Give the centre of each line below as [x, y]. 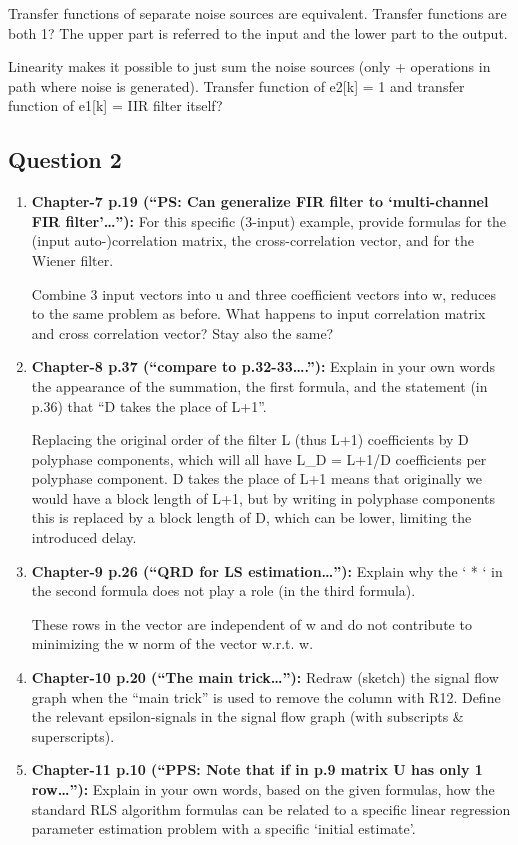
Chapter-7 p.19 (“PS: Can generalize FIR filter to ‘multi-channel [260, 201]
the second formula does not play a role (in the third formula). [223, 590]
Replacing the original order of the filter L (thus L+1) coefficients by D [250, 439]
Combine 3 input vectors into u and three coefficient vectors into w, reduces [264, 293]
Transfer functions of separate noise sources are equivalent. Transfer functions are [257, 13]
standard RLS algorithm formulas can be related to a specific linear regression [271, 808]
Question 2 [65, 159]
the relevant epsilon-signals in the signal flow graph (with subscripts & [247, 716]
